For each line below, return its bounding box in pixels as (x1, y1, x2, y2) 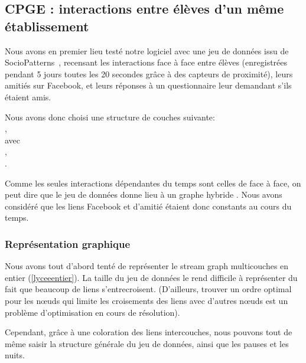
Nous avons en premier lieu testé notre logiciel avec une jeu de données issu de (5, 44, 289, 57)
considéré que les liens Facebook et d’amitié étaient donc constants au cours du (5, 200, 292, 212)
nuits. (5, 349, 25, 361)
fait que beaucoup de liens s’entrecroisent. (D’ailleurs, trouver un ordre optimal (5, 283, 292, 295)
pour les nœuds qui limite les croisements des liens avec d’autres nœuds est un (5, 294, 288, 306)
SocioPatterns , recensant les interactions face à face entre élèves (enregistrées (5, 56, 288, 68)
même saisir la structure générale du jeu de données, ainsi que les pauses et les (5, 337, 289, 349)
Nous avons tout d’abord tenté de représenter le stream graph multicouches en (5, 260, 289, 272)
